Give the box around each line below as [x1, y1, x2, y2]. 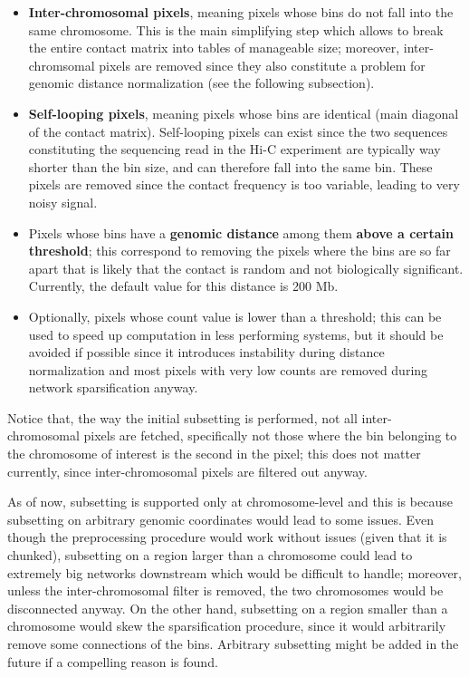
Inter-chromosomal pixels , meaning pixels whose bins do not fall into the [28, 3, 454, 21]
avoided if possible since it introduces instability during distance [28, 343, 385, 362]
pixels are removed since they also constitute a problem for [99, 55, 426, 74]
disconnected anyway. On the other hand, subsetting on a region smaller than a [7, 598, 448, 617]
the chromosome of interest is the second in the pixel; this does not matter [7, 444, 421, 463]
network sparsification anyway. [28, 378, 198, 397]
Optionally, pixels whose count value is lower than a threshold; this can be [28, 306, 442, 325]
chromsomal [28, 55, 95, 74]
